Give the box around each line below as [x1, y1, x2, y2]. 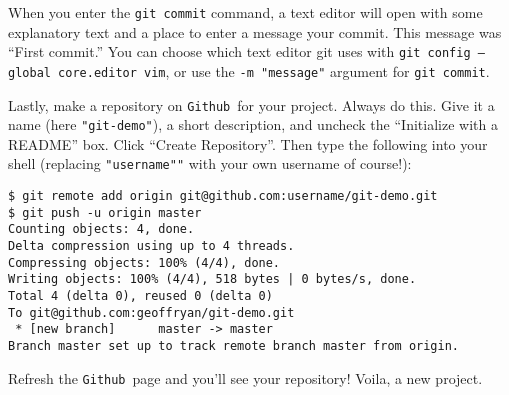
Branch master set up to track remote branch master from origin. [8, 339, 460, 354]
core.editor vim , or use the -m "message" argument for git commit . [58, 60, 490, 81]
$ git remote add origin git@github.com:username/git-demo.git [8, 189, 438, 204]
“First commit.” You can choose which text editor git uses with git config [8, 41, 471, 62]
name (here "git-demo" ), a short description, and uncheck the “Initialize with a [8, 114, 498, 135]
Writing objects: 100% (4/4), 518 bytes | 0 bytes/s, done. [8, 272, 417, 287]
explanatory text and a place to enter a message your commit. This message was [8, 21, 502, 42]
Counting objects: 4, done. [8, 222, 195, 237]
